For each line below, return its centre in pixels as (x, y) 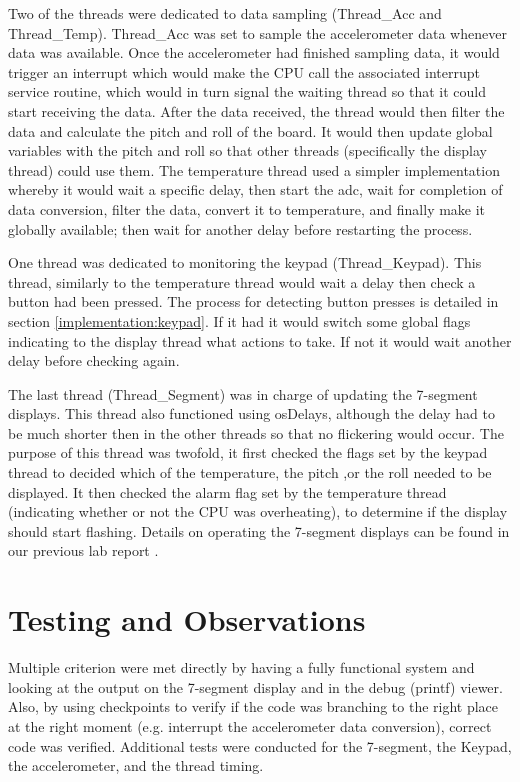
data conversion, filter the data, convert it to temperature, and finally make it (247, 208)
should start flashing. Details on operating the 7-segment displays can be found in (259, 530)
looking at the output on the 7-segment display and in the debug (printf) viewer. (255, 686)
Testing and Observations (187, 619)
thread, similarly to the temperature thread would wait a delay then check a (242, 281)
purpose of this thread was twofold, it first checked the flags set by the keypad (248, 452)
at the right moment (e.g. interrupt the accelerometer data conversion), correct (250, 725)
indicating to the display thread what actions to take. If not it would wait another (260, 340)
